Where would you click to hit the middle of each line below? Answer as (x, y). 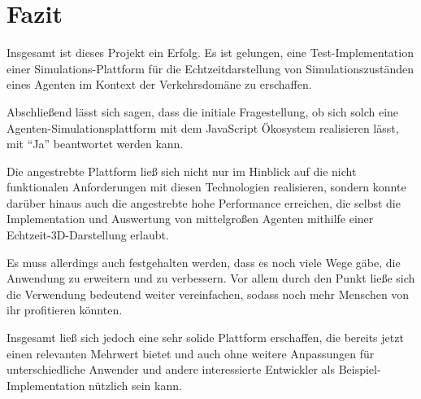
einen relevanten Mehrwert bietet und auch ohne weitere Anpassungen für (191, 353)
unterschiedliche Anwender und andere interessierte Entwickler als (171, 369)
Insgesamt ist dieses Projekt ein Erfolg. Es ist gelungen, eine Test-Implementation (210, 53)
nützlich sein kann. (135, 385)
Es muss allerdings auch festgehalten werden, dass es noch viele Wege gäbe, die (204, 262)
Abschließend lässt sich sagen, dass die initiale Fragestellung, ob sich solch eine (203, 111)
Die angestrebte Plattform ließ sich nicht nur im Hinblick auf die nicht (182, 171)
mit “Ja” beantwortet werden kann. (95, 144)
